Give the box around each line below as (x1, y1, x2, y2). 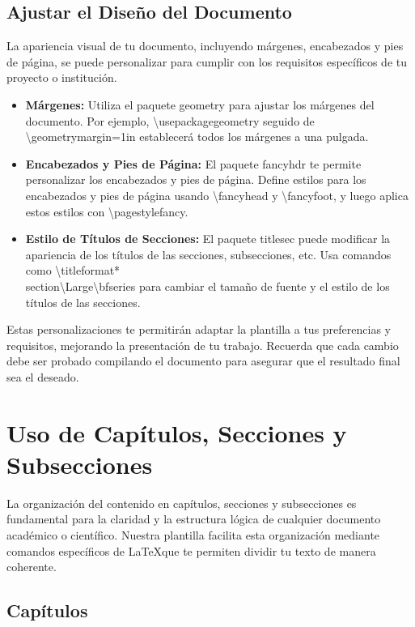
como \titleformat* (25, 262, 121, 279)
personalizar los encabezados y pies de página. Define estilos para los (25, 171, 366, 188)
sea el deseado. (6, 368, 79, 385)
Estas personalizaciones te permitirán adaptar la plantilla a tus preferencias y (6, 321, 391, 338)
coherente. (6, 558, 57, 575)
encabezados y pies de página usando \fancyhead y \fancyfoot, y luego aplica (25, 186, 409, 203)
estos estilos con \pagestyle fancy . (25, 203, 188, 220)
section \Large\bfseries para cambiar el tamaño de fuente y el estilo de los (25, 277, 390, 294)
